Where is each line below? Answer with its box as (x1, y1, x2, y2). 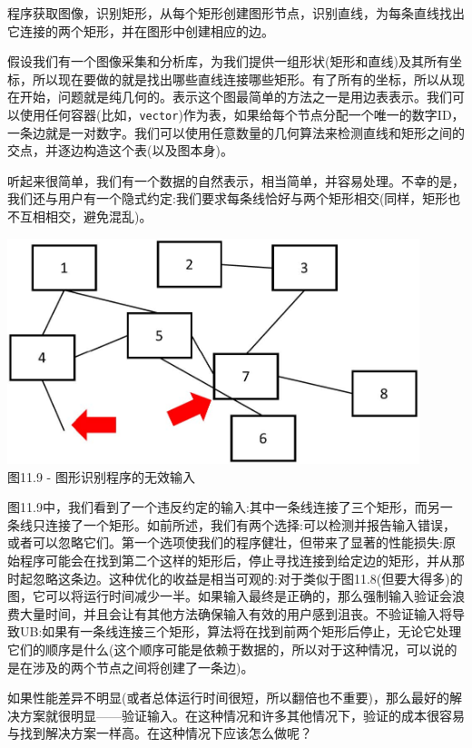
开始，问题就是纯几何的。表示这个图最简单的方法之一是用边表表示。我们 (19, 87, 452, 106)
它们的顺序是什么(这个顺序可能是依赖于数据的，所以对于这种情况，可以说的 (7, 639, 457, 658)
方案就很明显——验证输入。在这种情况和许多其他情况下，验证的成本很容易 (19, 705, 465, 724)
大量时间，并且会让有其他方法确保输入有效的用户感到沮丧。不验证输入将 (19, 604, 452, 623)
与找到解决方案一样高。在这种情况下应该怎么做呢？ (7, 723, 312, 743)
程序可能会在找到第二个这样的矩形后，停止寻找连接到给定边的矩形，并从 (19, 550, 452, 569)
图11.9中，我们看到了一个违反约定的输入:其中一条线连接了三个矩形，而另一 (7, 497, 453, 517)
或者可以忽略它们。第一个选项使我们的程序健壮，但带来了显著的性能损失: (7, 533, 443, 552)
